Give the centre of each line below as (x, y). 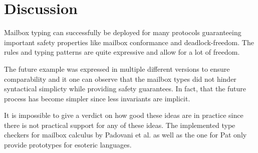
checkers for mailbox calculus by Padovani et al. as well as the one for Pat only (125, 135)
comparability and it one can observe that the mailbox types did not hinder (120, 79)
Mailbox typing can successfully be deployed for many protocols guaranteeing (123, 32)
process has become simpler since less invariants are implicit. (97, 98)
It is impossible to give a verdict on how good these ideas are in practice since (124, 115)
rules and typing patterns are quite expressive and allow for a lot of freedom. (122, 52)
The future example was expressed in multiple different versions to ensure (117, 68)
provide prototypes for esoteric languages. (68, 145)
